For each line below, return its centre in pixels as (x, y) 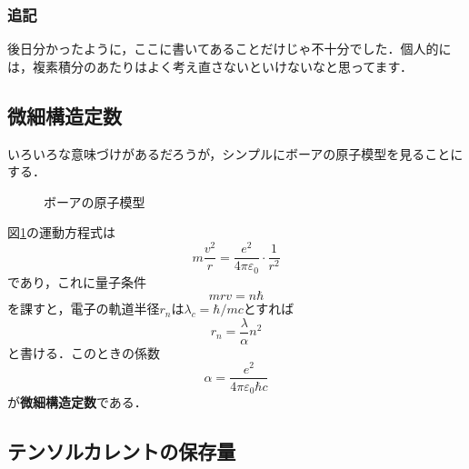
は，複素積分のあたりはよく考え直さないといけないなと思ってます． (210, 66)
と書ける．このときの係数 (84, 352)
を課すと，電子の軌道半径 (84, 309)
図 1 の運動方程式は (61, 232)
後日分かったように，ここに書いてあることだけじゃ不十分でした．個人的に (230, 49)
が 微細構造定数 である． (77, 402)
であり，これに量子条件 (77, 281)
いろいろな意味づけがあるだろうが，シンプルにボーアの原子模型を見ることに (235, 153)
